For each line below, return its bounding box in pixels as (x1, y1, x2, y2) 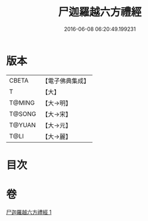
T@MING (9, 99, 35, 107)
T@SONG (9, 109, 37, 118)
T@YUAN (9, 121, 36, 129)
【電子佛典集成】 (42, 77, 90, 85)
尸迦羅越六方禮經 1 (6, 209, 52, 216)
